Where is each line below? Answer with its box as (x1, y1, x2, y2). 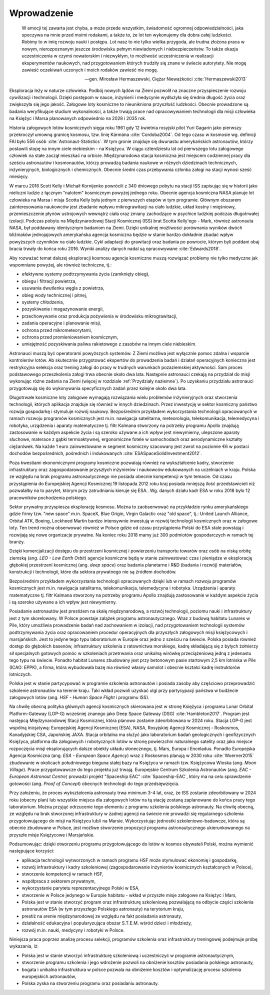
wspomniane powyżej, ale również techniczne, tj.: (9, 262, 112, 268)
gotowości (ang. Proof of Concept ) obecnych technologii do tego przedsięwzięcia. (9, 780, 179, 786)
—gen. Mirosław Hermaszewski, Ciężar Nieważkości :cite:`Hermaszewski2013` (84, 76, 247, 82)
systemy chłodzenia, (21, 299, 64, 305)
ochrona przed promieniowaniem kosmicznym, (21, 334, 118, 340)
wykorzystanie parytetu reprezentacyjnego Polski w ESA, (21, 885, 140, 891)
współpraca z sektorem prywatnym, (21, 878, 96, 884)
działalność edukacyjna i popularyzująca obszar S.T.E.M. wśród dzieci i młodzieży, (21, 920, 192, 926)
